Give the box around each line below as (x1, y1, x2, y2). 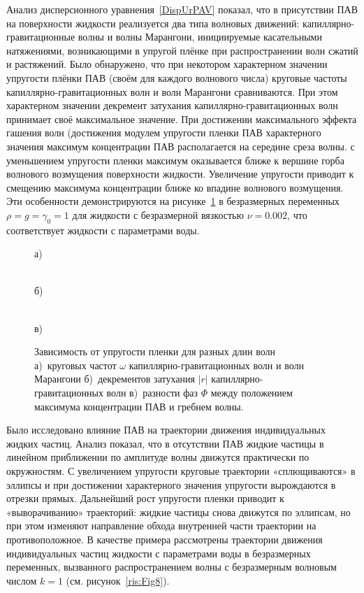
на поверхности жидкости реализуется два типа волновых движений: (6, 15, 300, 30)
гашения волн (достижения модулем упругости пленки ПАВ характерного (6, 125, 321, 140)
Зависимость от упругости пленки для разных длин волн (34, 344, 275, 359)
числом (6, 573, 37, 587)
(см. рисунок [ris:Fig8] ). (66, 573, 170, 587)
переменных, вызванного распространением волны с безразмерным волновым (6, 559, 337, 574)
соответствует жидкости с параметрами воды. (6, 222, 200, 237)
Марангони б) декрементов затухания (34, 371, 195, 386)
